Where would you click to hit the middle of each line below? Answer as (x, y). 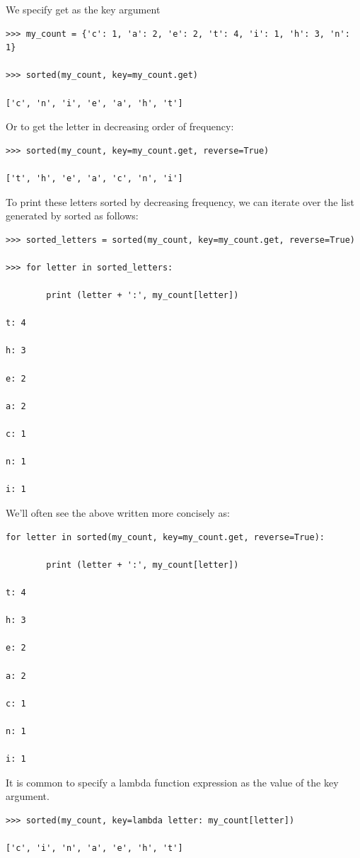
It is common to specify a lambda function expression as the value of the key (172, 782)
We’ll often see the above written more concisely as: (118, 513)
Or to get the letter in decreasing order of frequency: (120, 126)
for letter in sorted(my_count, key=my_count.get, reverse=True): (166, 537)
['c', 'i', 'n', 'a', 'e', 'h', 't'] (94, 848)
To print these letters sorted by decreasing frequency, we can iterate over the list (180, 201)
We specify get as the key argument (83, 9)
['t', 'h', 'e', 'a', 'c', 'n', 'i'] (94, 178)
